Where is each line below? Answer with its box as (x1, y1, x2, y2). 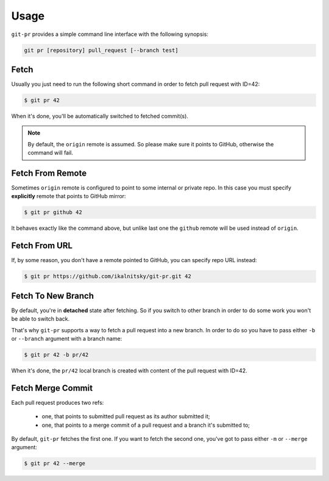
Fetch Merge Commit (11, 383, 93, 393)
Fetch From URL (11, 241, 73, 251)
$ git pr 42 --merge (24, 460, 85, 467)
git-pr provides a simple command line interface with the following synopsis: (11, 30, 208, 38)
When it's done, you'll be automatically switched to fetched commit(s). (11, 113, 189, 119)
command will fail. (27, 149, 73, 157)
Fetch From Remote (11, 168, 87, 178)
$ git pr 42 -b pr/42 (24, 351, 89, 358)
